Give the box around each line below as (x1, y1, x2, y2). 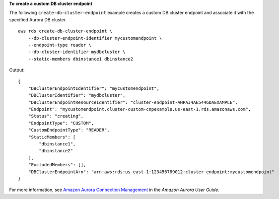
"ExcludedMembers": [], (28, 162, 86, 168)
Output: (9, 67, 25, 73)
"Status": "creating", (28, 113, 84, 119)
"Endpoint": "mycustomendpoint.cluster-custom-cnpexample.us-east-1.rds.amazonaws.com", (28, 107, 251, 112)
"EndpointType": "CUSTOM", (28, 120, 94, 126)
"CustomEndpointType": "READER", (28, 127, 110, 133)
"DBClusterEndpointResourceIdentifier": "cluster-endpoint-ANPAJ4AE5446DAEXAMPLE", (28, 99, 238, 105)
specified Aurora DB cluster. (9, 16, 67, 22)
